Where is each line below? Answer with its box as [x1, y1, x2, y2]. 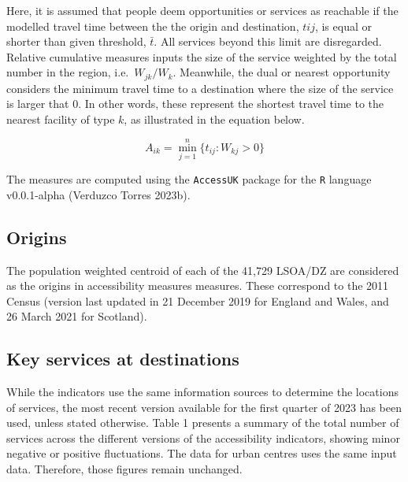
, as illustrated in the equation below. [124, 111, 305, 128]
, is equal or [314, 17, 372, 34]
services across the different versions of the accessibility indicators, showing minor [6, 429, 400, 446]
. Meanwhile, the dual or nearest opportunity [172, 64, 391, 80]
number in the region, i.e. [6, 64, 129, 80]
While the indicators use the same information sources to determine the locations [6, 384, 399, 400]
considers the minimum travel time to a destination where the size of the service [6, 80, 394, 96]
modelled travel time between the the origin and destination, [6, 17, 299, 34]
